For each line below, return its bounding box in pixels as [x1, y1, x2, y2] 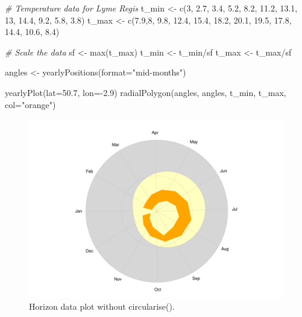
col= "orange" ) [5, 98, 56, 110]
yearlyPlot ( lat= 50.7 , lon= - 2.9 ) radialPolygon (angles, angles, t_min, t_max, [5, 86, 286, 98]
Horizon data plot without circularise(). [29, 300, 175, 313]
